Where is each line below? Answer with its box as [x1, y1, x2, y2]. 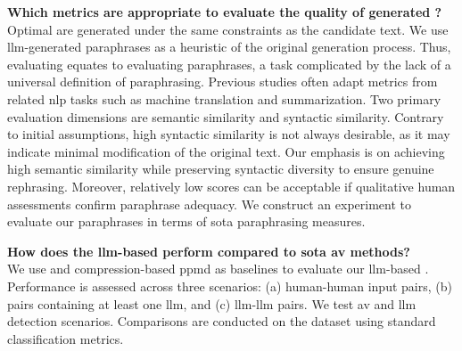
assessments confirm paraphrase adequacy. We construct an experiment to [7, 194, 411, 213]
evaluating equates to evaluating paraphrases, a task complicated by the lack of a [7, 54, 451, 73]
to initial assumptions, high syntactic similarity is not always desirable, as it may [7, 125, 450, 143]
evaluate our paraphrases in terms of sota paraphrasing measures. [7, 212, 366, 231]
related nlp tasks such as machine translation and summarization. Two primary [7, 89, 441, 108]
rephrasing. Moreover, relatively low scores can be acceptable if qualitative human [7, 176, 456, 195]
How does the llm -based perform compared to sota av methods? [7, 241, 410, 260]
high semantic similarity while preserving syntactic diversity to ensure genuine [7, 159, 434, 178]
